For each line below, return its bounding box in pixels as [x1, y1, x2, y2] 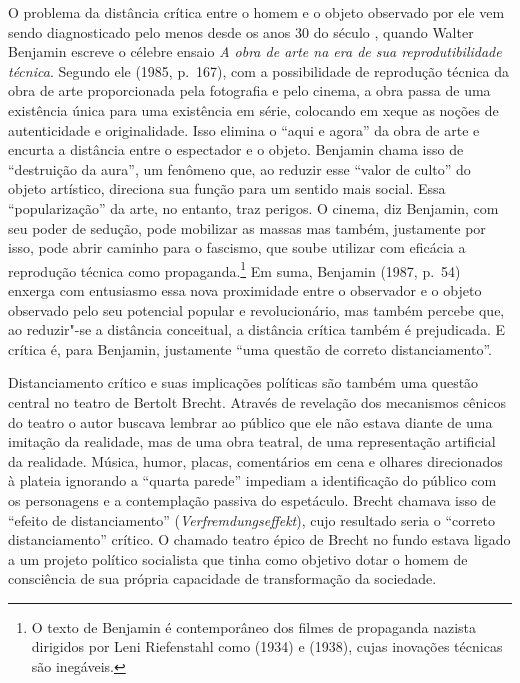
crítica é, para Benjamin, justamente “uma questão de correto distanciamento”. [8, 338, 492, 359]
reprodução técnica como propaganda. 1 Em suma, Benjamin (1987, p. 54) [8, 257, 461, 281]
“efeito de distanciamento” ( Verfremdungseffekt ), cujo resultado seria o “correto [8, 509, 495, 530]
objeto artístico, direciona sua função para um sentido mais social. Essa [8, 178, 446, 199]
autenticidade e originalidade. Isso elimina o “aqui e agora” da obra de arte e [8, 119, 480, 140]
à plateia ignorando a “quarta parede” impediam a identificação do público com [8, 470, 497, 491]
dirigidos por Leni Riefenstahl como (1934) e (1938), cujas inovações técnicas [31, 636, 503, 657]
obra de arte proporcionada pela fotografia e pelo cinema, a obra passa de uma [8, 80, 491, 101]
